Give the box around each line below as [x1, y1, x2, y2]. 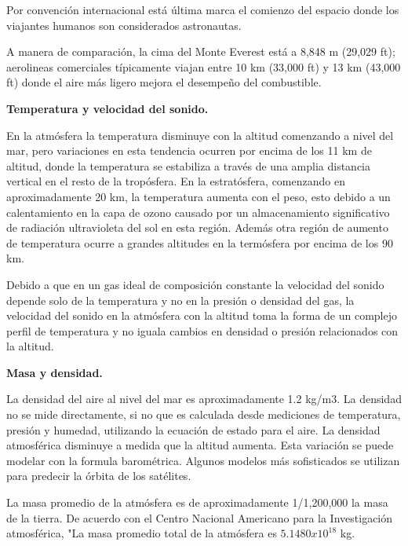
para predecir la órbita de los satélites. [6, 467, 191, 484]
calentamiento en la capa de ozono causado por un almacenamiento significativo [6, 203, 390, 220]
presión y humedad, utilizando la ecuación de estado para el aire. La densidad [6, 421, 381, 438]
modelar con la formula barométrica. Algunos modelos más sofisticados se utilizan [6, 452, 400, 468]
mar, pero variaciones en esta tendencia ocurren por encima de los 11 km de [6, 142, 372, 159]
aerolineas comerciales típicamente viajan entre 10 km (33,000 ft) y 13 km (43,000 [6, 58, 401, 75]
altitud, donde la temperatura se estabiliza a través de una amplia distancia [6, 157, 370, 174]
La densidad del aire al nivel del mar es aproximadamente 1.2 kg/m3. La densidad [6, 390, 402, 407]
